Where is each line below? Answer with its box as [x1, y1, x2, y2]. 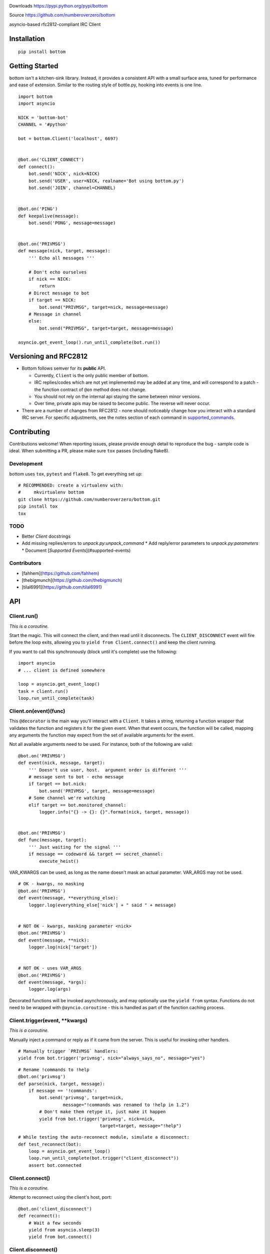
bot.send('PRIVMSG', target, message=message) [39, 788, 155, 794]
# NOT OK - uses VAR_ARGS [18, 966, 82, 971]
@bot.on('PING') [18, 206, 58, 212]
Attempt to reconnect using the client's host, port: [9, 1194, 112, 1200]
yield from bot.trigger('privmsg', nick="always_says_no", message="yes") [18, 1055, 205, 1061]
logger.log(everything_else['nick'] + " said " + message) [28, 902, 176, 908]
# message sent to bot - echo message [28, 774, 124, 779]
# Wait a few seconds [28, 1220, 82, 1226]
